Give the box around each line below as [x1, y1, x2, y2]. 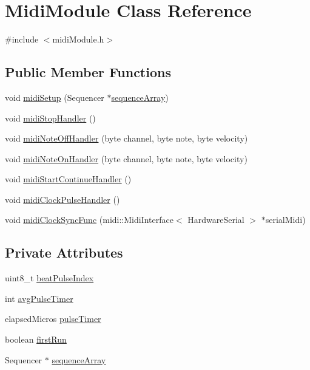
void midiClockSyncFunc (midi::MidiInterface [5, 213, 174, 226]
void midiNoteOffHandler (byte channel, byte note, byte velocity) [5, 132, 248, 145]
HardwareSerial [187, 213, 244, 226]
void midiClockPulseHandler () [5, 193, 120, 205]
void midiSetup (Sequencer [5, 91, 104, 103]
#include [5, 33, 39, 46]
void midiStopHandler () [5, 111, 96, 124]
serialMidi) [265, 213, 306, 226]
